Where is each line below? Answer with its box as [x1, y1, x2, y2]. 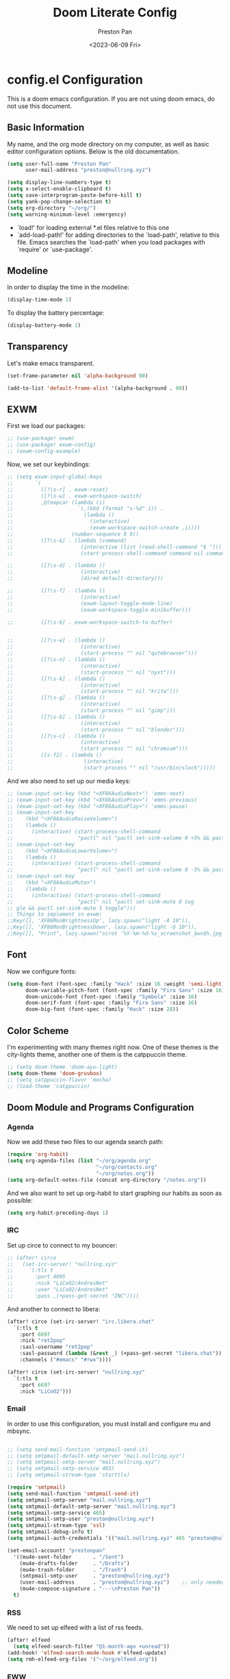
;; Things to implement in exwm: [7, 911, 103, 918]
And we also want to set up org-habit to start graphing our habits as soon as [7, 1189, 222, 1197]
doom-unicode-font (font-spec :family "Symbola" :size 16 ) [25, 993, 197, 1000]
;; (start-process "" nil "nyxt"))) [7, 669, 176, 676]
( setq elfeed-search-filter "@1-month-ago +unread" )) [13, 1643, 170, 1650]
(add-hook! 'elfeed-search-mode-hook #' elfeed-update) [7, 1650, 167, 1656]
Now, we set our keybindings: [7, 460, 91, 468]
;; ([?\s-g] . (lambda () [7, 694, 106, 701]
